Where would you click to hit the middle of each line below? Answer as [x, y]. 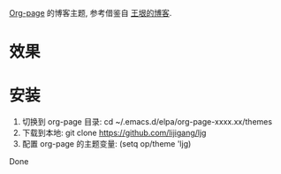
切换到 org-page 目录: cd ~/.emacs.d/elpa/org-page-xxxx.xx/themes [147, 122]
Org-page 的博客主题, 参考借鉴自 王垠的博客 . [91, 13]
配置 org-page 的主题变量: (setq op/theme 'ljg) [106, 144]
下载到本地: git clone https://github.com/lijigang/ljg [114, 133]
